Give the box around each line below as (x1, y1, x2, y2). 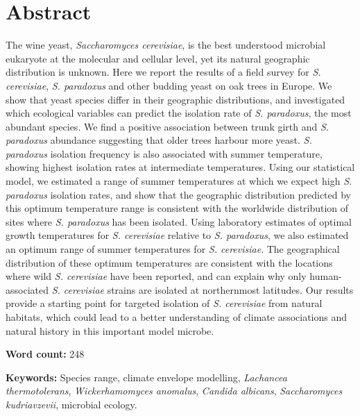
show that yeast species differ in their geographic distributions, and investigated (6, 92, 345, 106)
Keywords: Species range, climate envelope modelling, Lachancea (6, 369, 287, 384)
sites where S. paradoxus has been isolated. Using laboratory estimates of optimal (6, 214, 352, 228)
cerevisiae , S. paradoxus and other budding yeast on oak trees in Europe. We (6, 78, 332, 92)
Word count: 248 (6, 347, 85, 361)
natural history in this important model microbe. (6, 323, 214, 338)
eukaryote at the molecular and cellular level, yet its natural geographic (6, 51, 310, 65)
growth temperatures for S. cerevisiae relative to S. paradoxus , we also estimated (6, 228, 349, 242)
